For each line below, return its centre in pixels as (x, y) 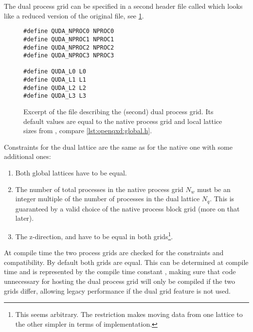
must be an (214, 189)
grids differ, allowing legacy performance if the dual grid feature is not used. (117, 290)
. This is (222, 199)
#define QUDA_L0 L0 (55, 72)
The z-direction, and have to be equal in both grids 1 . (94, 235)
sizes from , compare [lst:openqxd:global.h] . (88, 131)
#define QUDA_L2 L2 (55, 88)
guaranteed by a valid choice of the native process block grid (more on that (127, 208)
